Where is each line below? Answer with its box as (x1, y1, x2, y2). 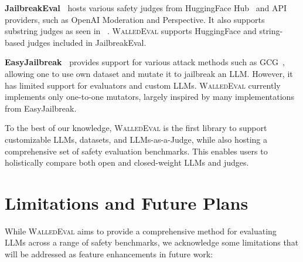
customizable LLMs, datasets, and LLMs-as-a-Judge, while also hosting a (5, 133, 267, 145)
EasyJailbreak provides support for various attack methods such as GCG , (5, 56, 285, 68)
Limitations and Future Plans (5, 190, 248, 214)
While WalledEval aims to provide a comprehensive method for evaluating (5, 224, 277, 237)
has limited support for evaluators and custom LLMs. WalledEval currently (5, 79, 281, 91)
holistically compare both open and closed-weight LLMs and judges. (5, 156, 249, 169)
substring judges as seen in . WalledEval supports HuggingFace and (5, 25, 257, 37)
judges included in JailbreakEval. (27, 36, 147, 48)
